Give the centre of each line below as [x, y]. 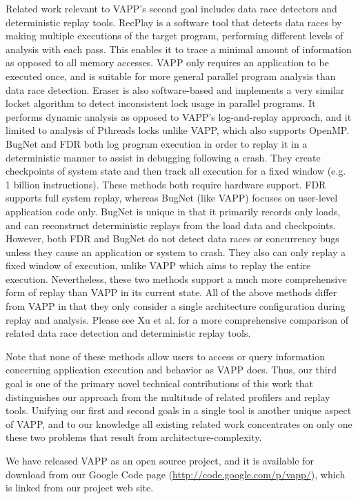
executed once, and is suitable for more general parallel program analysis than [171, 76]
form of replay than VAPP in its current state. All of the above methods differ [171, 292]
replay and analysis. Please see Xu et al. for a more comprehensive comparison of [177, 319]
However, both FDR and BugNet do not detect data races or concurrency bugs [172, 238]
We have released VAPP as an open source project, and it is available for [160, 460]
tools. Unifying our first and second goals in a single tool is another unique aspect [179, 410]
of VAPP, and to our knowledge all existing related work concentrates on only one [179, 423]
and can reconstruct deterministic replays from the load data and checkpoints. [171, 225]
